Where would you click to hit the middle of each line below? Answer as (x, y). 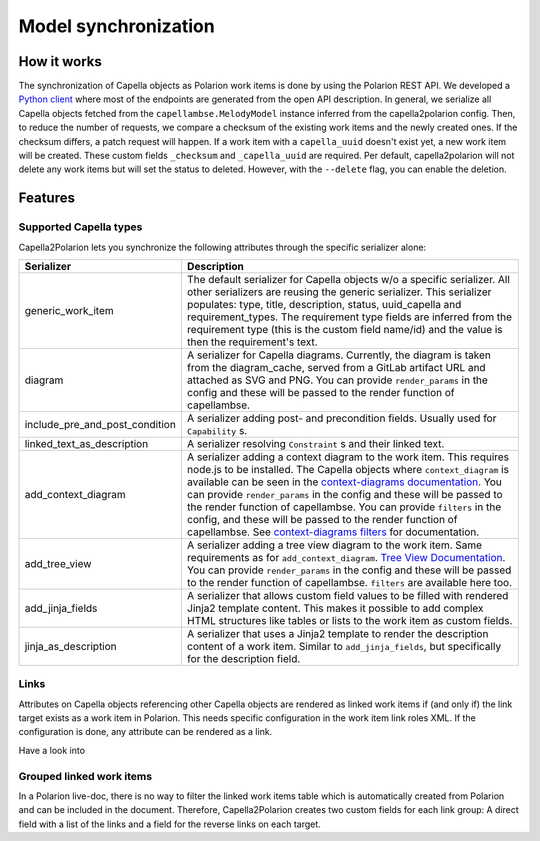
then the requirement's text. (252, 342)
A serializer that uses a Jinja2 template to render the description (337, 633)
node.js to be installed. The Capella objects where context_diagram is (348, 469)
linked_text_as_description (86, 443)
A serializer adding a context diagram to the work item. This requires (348, 457)
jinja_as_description (70, 646)
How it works (60, 61)
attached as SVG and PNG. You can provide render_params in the (337, 380)
